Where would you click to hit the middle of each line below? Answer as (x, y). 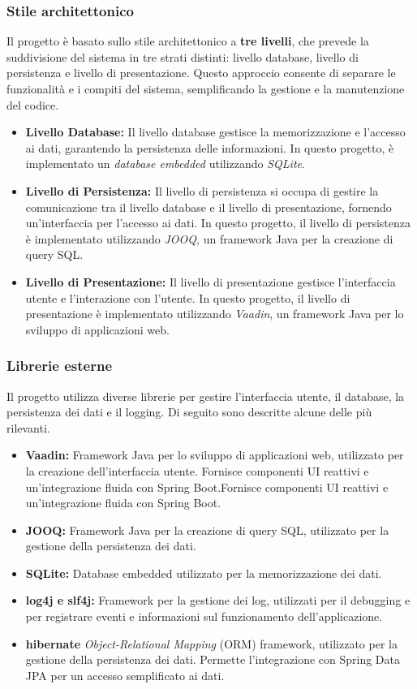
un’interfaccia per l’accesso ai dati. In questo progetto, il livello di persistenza (218, 223)
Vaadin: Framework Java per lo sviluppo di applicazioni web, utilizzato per (215, 455)
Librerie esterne (60, 366)
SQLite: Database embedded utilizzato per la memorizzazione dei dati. (204, 573)
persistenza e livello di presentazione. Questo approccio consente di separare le (201, 73)
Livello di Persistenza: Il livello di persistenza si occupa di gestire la (202, 190)
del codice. (33, 104)
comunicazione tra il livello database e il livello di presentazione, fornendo (208, 207)
